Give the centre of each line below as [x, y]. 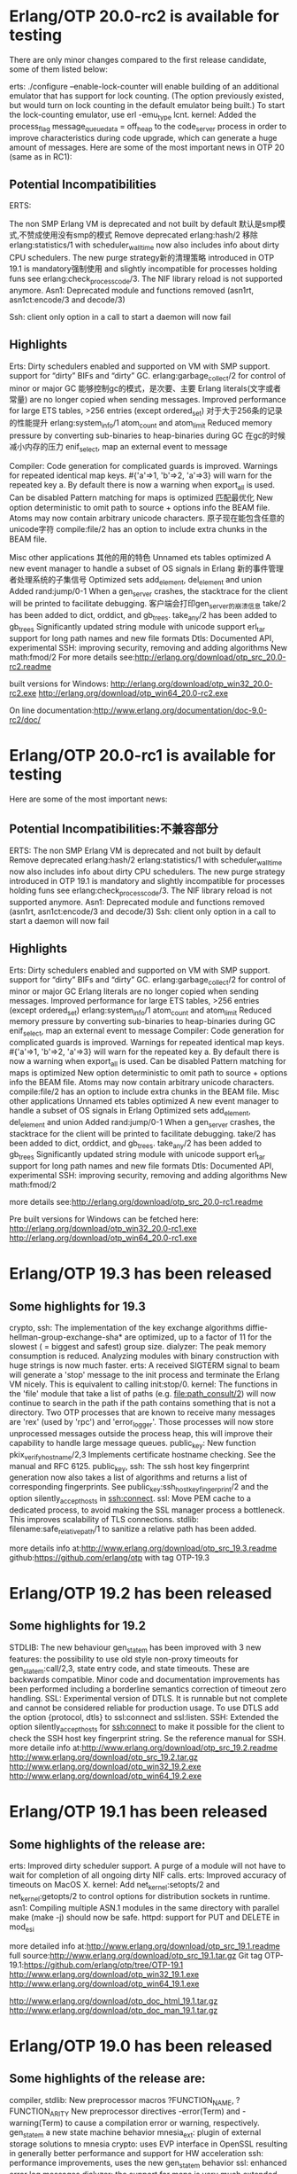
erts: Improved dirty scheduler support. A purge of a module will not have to [147, 1866]
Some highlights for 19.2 [78, 1626]
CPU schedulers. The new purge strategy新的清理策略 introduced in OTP [142, 258]
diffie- [257, 1328]
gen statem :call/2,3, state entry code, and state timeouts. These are [129, 1669]
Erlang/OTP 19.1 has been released [138, 1812]
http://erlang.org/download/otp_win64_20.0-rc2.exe [133, 692]
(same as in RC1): [41, 156]
